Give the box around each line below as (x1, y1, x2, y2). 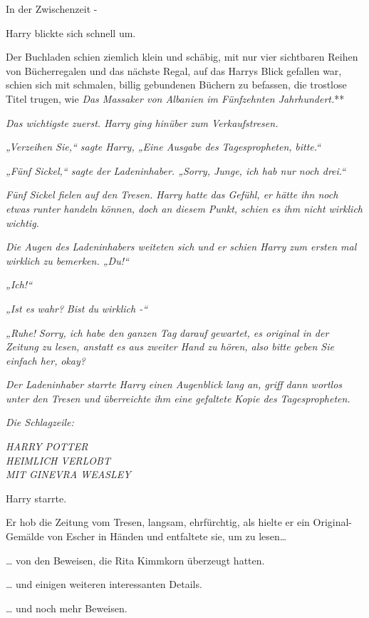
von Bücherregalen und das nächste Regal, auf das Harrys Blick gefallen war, (6, 63, 342, 78)
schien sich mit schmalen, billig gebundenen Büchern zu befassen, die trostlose (6, 77, 347, 92)
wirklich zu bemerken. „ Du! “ (6, 253, 129, 268)
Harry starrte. (6, 490, 67, 505)
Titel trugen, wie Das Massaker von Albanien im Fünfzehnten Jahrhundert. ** (6, 91, 345, 106)
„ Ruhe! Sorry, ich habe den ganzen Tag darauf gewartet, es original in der (6, 325, 329, 340)
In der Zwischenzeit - (6, 1, 98, 16)
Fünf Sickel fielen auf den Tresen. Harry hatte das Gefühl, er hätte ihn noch (6, 187, 338, 202)
